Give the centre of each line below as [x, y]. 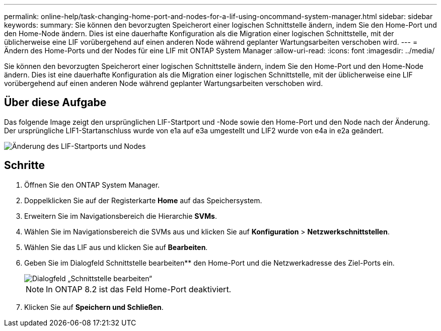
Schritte [24, 165]
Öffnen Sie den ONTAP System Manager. [92, 185]
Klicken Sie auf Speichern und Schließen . [94, 307]
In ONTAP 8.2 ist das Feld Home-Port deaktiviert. [139, 289]
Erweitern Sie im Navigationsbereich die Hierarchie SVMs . [121, 216]
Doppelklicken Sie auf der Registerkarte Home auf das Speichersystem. [143, 200]
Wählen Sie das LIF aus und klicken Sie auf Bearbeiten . [116, 247]
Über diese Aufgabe [55, 103]
